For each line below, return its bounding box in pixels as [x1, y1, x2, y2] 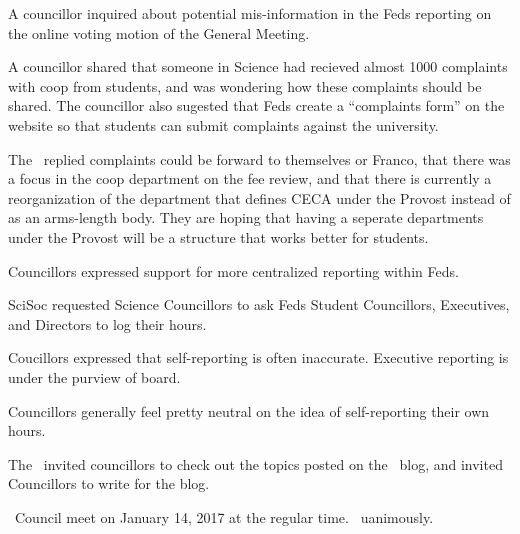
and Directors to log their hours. [8, 313, 207, 334]
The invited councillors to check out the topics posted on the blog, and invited [8, 453, 503, 474]
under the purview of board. [8, 366, 181, 387]
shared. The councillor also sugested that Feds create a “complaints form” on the [8, 95, 505, 116]
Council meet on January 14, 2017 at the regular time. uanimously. [14, 506, 434, 527]
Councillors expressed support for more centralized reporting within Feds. [8, 260, 459, 281]
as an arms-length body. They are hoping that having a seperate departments [8, 207, 484, 228]
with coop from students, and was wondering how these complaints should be [8, 75, 482, 96]
